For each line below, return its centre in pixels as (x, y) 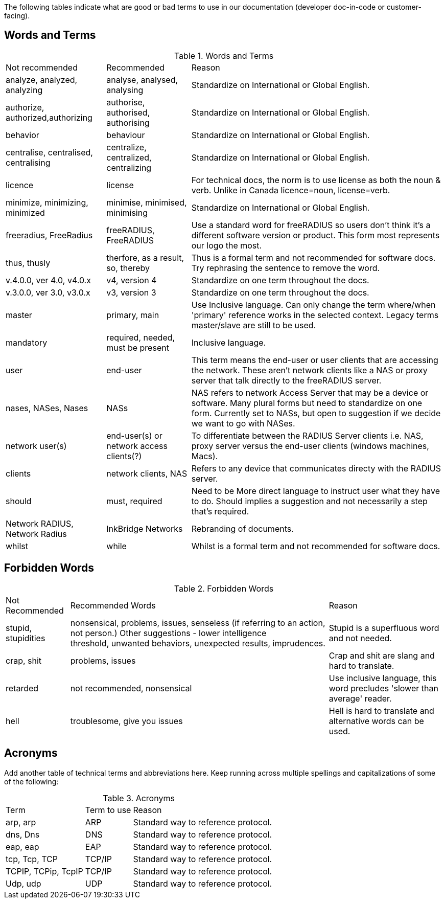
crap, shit (24, 660)
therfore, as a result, (145, 257)
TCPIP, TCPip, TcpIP (44, 871)
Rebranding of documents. (242, 528)
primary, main (133, 315)
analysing (125, 90)
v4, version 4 (132, 280)
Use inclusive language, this (383, 678)
